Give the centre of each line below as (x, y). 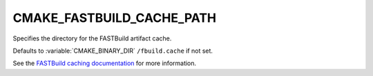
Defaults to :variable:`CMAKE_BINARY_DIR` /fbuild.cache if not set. (113, 51)
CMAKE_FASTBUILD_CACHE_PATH (115, 18)
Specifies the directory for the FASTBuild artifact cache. (92, 38)
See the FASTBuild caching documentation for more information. (105, 63)
